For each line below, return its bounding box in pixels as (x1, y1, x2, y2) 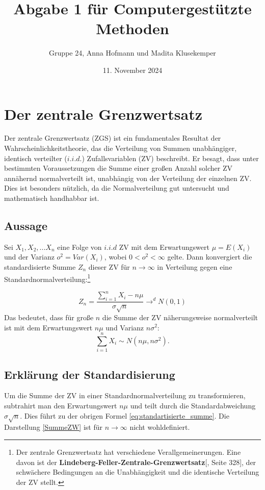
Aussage (4, 217, 47, 233)
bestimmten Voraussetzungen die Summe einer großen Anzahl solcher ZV (4, 163, 233, 173)
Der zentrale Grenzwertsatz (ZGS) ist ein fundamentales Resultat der (4, 133, 221, 143)
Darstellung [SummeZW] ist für (4, 422, 102, 432)
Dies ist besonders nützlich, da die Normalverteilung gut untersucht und (4, 183, 229, 193)
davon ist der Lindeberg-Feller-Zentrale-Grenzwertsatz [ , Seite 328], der (16, 456, 256, 467)
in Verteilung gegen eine (157, 261, 232, 272)
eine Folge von (57, 241, 102, 252)
